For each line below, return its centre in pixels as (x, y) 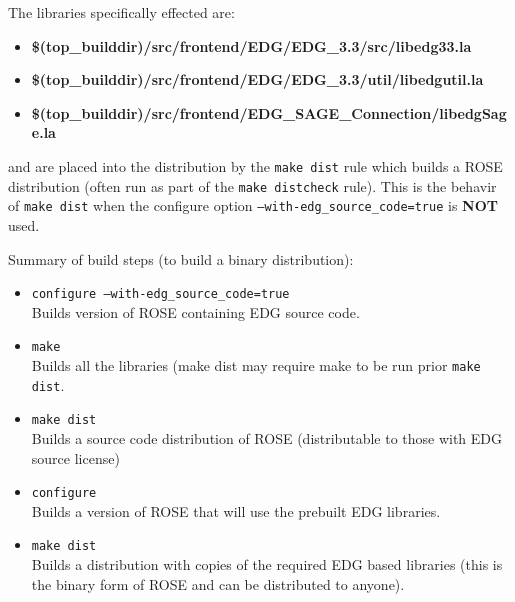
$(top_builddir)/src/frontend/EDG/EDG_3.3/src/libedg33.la (251, 45)
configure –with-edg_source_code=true (160, 294)
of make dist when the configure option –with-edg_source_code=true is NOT (253, 205)
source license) (75, 457)
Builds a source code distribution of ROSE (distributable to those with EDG (267, 438)
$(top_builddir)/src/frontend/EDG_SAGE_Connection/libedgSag (269, 112)
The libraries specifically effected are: (121, 12)
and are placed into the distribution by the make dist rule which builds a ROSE (255, 165)
